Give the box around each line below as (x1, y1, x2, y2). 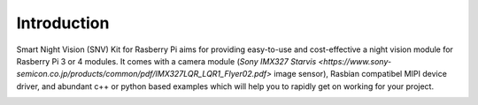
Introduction (16, 13, 110, 33)
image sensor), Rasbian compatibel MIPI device (274, 69, 447, 79)
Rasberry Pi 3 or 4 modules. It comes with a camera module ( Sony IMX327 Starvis (16, 56, 317, 66)
